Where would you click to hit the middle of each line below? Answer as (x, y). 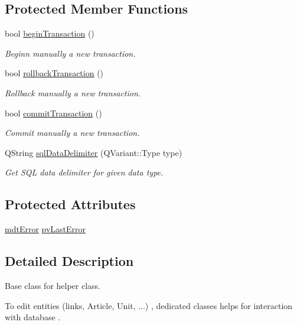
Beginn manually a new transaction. (70, 53)
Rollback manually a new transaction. (73, 92)
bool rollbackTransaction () (54, 73)
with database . (33, 317)
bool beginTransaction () (50, 33)
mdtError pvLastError (45, 229)
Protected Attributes (70, 204)
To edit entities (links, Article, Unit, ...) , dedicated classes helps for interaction (149, 305)
